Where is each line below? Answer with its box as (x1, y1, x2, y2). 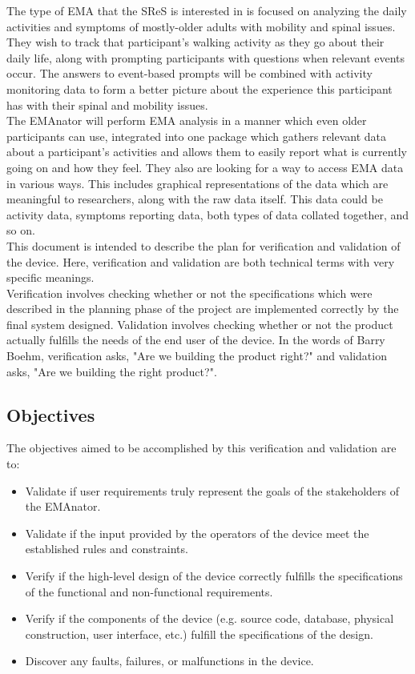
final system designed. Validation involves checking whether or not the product (6, 315, 393, 332)
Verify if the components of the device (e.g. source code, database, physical (25, 610, 394, 627)
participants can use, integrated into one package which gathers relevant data (6, 127, 387, 144)
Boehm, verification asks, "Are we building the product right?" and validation (6, 347, 387, 364)
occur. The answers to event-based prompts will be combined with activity (6, 65, 373, 82)
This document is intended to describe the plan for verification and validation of (6, 237, 401, 254)
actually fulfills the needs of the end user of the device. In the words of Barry (6, 331, 385, 348)
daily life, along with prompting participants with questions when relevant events (6, 49, 405, 66)
